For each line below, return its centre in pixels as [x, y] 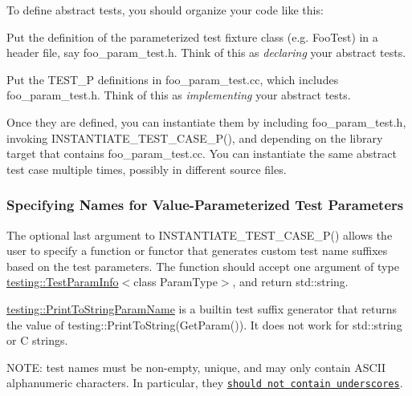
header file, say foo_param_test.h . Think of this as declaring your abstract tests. [206, 53]
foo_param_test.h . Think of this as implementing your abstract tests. [179, 95]
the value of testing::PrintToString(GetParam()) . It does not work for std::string [204, 324]
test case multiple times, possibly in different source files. [147, 169]
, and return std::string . [290, 282]
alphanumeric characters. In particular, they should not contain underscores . [205, 383]
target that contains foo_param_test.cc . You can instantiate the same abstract [202, 154]
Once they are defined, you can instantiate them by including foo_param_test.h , [206, 121]
